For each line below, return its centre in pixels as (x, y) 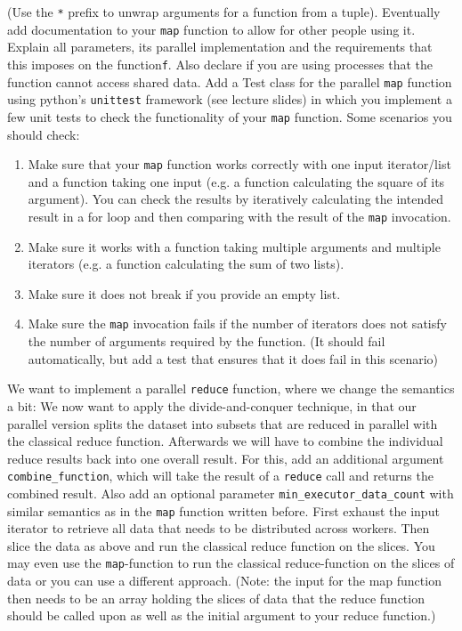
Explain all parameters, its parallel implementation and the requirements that (220, 47)
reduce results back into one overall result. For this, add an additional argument (226, 458)
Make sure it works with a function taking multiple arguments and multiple (234, 246)
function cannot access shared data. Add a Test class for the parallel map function (230, 81)
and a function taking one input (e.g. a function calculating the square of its (236, 181)
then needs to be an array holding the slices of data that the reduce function (216, 598)
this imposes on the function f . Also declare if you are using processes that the (220, 64)
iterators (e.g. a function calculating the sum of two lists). (186, 264)
